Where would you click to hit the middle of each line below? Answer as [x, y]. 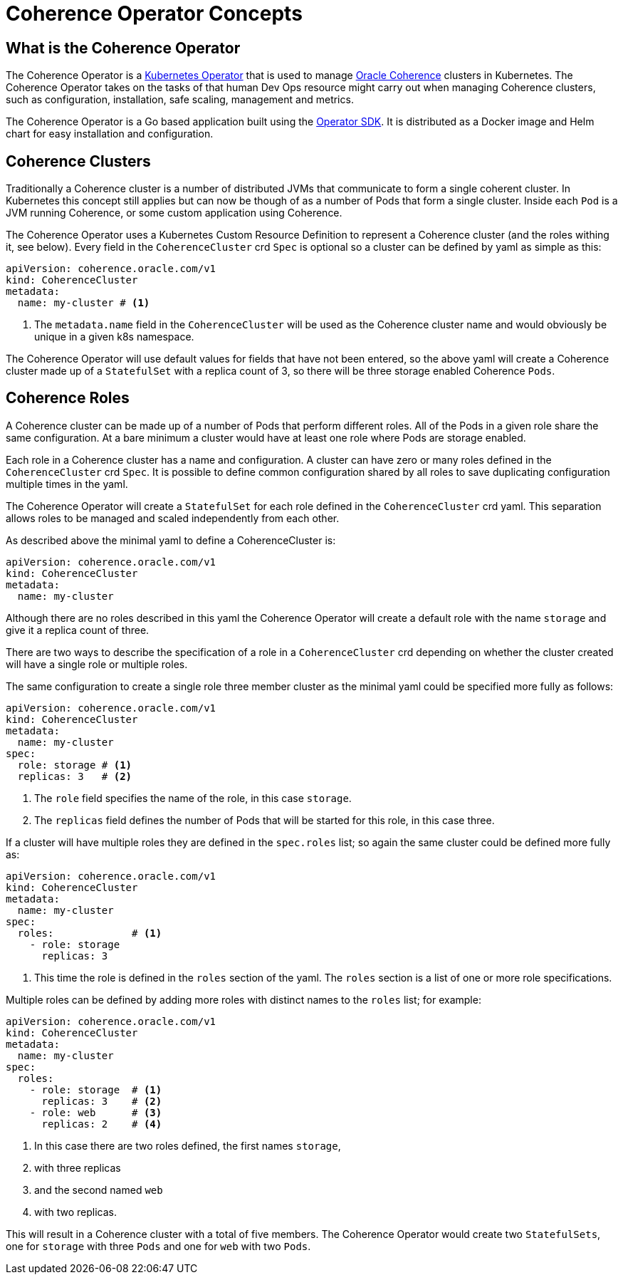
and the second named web [99, 1190]
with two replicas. [75, 1212]
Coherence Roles [68, 398]
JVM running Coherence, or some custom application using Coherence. [174, 213]
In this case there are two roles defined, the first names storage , [188, 1145]
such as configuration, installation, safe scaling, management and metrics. [180, 100]
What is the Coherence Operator [123, 48]
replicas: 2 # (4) [102, 1124]
